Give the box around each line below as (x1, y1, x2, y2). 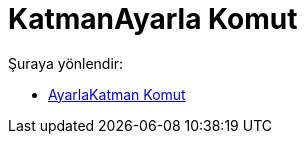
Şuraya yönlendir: (8, 54, 124, 72)
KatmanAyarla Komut (8, 2, 298, 36)
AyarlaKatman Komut (48, 85, 186, 103)
